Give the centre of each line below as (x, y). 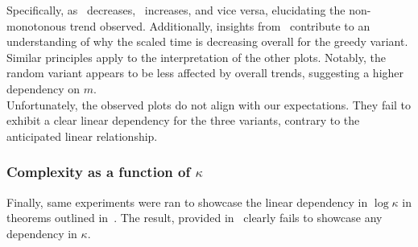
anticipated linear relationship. (82, 136)
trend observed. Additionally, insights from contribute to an (220, 25)
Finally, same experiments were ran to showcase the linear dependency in (187, 202)
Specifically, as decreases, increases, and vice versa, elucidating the (176, 10)
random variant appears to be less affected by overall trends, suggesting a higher (205, 73)
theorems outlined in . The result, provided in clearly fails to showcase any (195, 218)
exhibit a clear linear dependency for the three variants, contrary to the (183, 120)
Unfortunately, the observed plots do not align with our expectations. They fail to (209, 104)
